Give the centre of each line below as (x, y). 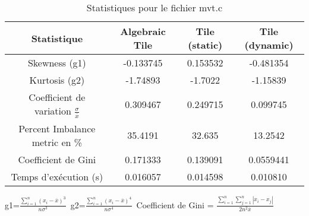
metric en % (57, 142)
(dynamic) (269, 45)
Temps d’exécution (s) (57, 176)
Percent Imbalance (57, 128)
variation (53, 111)
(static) (205, 45)
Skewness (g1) (57, 63)
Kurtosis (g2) (57, 80)
